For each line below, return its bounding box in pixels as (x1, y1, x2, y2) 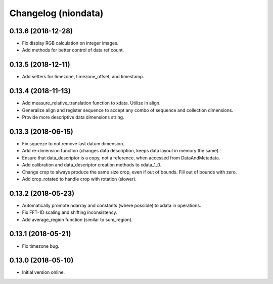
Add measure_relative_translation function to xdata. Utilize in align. (22, 100, 161, 106)
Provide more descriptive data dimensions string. (22, 114, 124, 121)
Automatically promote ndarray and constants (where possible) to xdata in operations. (22, 202, 202, 208)
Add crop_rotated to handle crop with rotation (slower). (22, 176, 136, 182)
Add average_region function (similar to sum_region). (22, 216, 133, 222)
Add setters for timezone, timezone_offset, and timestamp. (22, 74, 144, 80)
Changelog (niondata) (9, 8, 104, 19)
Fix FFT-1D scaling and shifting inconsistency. (22, 209, 117, 215)
